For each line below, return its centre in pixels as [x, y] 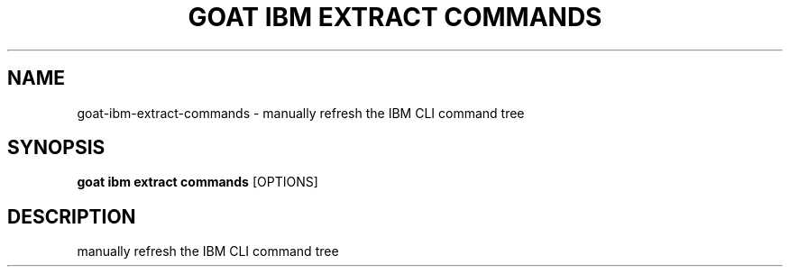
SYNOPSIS [56, 148]
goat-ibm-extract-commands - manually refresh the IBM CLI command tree [301, 113]
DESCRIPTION [72, 216]
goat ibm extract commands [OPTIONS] [197, 182]
